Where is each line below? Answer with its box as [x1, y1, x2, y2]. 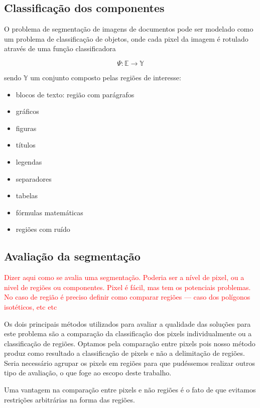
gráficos [16, 106, 39, 116]
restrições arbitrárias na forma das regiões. [4, 394, 135, 404]
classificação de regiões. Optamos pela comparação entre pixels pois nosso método [4, 338, 255, 348]
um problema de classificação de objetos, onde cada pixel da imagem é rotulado [4, 33, 248, 44]
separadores [16, 173, 52, 184]
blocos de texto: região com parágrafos [16, 89, 135, 99]
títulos [16, 140, 36, 150]
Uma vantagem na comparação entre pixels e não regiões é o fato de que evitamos [4, 384, 256, 395]
